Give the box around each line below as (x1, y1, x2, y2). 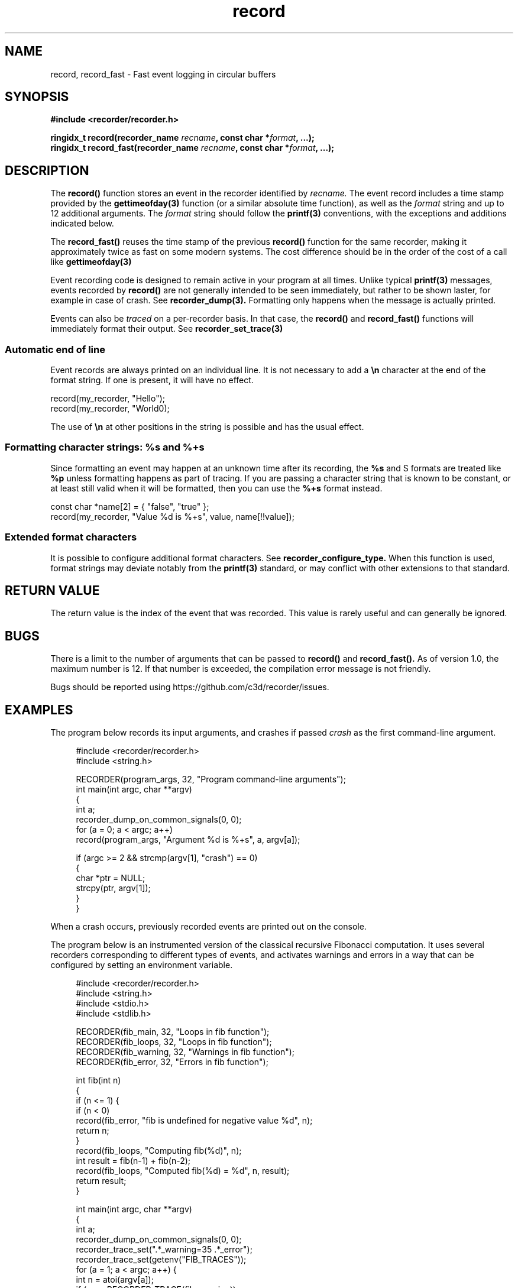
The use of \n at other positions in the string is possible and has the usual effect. (50, 422, 364, 432)
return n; (76, 1125, 109, 1136)
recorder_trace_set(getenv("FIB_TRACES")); (76, 1254, 247, 1265)
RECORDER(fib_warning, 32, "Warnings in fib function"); (76, 1047, 295, 1057)
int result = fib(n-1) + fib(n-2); (76, 1156, 191, 1166)
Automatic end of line (5, 343, 105, 355)
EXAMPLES (5, 702, 73, 717)
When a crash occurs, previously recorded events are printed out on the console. (50, 921, 367, 932)
